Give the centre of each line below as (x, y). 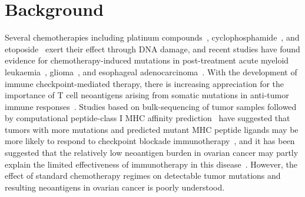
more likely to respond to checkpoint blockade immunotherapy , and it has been (150, 141)
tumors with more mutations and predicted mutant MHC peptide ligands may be (152, 129)
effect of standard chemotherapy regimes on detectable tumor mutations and (143, 176)
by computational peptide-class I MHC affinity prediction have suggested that (147, 118)
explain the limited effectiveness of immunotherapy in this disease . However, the (151, 164)
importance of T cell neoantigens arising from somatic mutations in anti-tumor (147, 95)
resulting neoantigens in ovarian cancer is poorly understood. (115, 187)
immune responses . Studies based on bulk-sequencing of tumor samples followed (151, 106)
